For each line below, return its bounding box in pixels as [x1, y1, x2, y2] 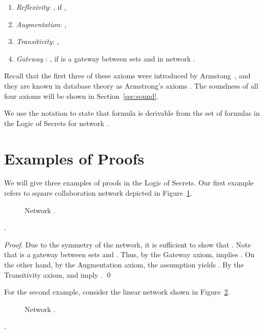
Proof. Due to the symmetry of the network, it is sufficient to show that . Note [4, 239, 251, 249]
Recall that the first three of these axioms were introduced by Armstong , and [4, 70, 251, 81]
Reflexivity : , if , [16, 2, 67, 12]
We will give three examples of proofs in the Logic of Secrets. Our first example [4, 177, 254, 188]
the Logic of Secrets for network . [4, 117, 109, 128]
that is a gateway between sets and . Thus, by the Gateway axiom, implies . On [4, 249, 255, 260]
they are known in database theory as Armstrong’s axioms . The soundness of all [4, 80, 258, 91]
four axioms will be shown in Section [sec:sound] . [4, 90, 159, 101]
